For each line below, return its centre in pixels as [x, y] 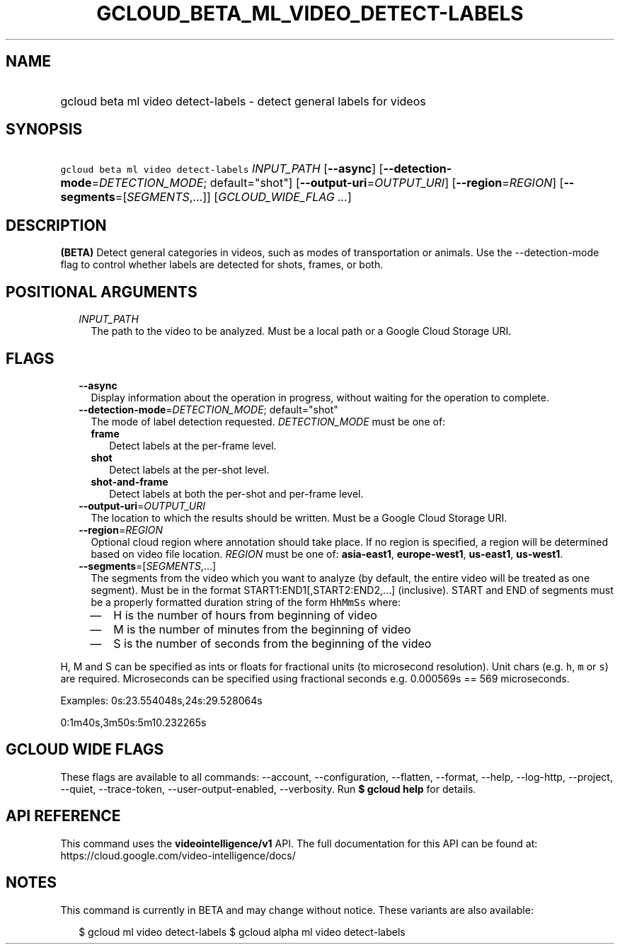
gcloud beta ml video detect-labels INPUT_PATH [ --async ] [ [222, 169]
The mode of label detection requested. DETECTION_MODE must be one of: [268, 421]
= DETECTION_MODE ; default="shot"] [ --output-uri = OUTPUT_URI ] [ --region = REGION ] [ [328, 183]
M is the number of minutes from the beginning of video [262, 629]
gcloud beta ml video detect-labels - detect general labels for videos [243, 101]
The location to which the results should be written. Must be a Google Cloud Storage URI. [299, 517]
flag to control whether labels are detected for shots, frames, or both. [222, 265]
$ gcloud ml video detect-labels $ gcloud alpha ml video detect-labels [242, 932]
